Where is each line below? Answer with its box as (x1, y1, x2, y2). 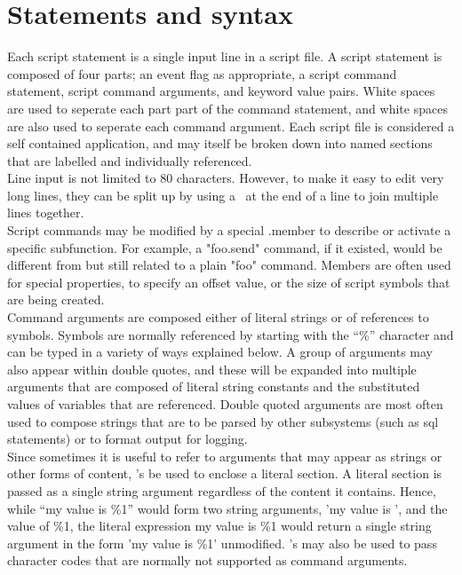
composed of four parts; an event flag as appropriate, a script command (7, 64, 397, 83)
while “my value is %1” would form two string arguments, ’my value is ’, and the (7, 499, 448, 517)
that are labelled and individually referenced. (7, 151, 252, 169)
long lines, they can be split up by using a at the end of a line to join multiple (7, 185, 439, 204)
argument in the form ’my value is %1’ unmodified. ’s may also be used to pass (7, 533, 437, 552)
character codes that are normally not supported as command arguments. (7, 551, 408, 570)
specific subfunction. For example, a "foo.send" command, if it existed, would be (7, 238, 442, 256)
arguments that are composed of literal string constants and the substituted (7, 377, 420, 396)
